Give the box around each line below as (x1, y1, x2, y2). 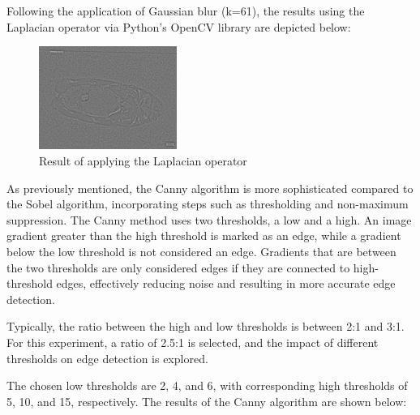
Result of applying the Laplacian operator (39, 152, 247, 169)
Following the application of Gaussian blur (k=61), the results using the (6, 2, 365, 19)
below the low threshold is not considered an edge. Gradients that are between (6, 242, 396, 259)
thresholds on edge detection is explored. (6, 349, 208, 366)
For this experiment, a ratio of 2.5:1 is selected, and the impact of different (6, 333, 379, 350)
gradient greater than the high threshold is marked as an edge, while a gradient (6, 227, 401, 244)
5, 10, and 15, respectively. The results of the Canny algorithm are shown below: (6, 392, 407, 409)
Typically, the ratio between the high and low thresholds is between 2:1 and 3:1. (6, 318, 405, 335)
